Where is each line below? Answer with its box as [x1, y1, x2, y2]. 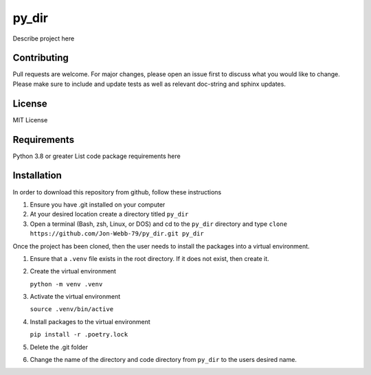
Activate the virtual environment [30, 293, 121, 301]
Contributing [12, 52, 69, 64]
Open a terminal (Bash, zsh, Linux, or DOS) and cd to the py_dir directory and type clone [30, 220, 288, 228]
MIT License [12, 115, 48, 124]
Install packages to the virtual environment [30, 317, 150, 326]
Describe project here [12, 34, 75, 43]
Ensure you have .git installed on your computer [30, 200, 166, 209]
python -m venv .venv [30, 280, 103, 288]
